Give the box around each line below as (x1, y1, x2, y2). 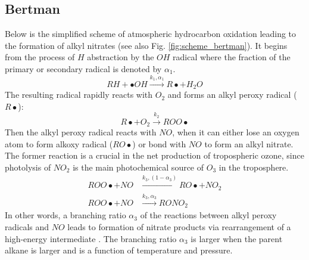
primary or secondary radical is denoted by (5, 62, 162, 75)
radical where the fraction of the (173, 51, 291, 63)
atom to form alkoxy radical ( (5, 137, 113, 150)
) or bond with (132, 137, 186, 150)
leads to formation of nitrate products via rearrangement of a (67, 221, 291, 233)
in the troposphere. (219, 160, 289, 173)
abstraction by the (87, 51, 154, 63)
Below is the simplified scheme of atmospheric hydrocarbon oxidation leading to (5, 27, 296, 40)
